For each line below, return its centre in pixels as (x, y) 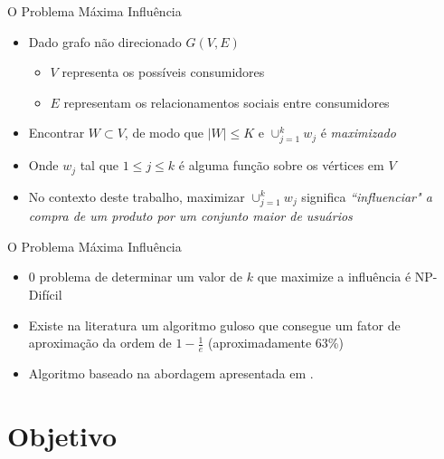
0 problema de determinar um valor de (136, 277)
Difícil (45, 295)
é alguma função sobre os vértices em (281, 165)
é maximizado (358, 133)
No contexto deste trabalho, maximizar (137, 196)
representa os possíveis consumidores (163, 72)
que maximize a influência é (334, 277)
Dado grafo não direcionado (105, 41)
